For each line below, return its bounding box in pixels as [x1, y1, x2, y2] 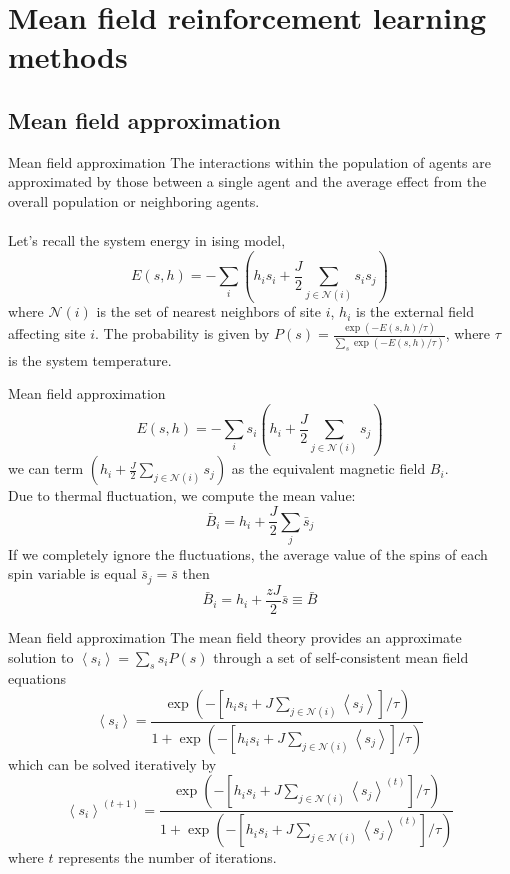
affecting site [8, 323, 86, 344]
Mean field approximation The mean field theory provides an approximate [8, 626, 462, 647]
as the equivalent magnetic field [231, 458, 426, 479]
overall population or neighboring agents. [8, 190, 260, 211]
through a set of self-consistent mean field [213, 646, 469, 667]
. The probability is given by [94, 323, 270, 344]
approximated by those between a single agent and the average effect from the [8, 171, 487, 192]
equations [8, 668, 67, 689]
